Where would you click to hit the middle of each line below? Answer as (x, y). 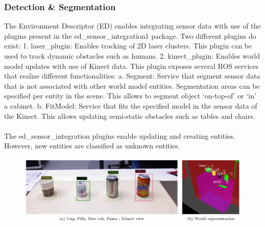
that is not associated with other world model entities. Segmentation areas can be (132, 85)
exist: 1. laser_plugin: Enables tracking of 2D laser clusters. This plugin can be (128, 46)
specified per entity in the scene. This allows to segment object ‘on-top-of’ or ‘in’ (130, 96)
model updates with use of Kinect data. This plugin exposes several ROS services (131, 66)
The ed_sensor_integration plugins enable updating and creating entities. (120, 135)
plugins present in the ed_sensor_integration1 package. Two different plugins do (130, 35)
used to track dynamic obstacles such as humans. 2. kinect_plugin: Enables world (132, 56)
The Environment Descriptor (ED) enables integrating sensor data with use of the (132, 26)
